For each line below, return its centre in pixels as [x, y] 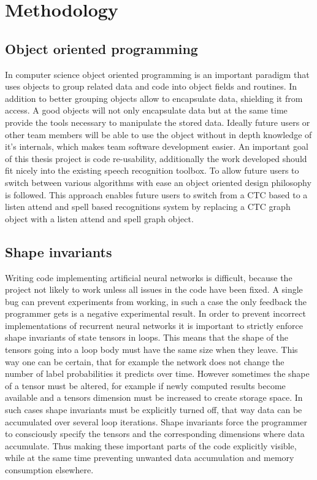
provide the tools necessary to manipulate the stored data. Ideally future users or [158, 122]
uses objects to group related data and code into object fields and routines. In [151, 86]
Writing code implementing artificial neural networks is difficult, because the [149, 277]
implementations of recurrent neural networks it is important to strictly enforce [154, 325]
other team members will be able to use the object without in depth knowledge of [158, 134]
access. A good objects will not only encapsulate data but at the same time [146, 110]
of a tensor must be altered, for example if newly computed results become [145, 385]
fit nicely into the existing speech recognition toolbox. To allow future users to [152, 170]
